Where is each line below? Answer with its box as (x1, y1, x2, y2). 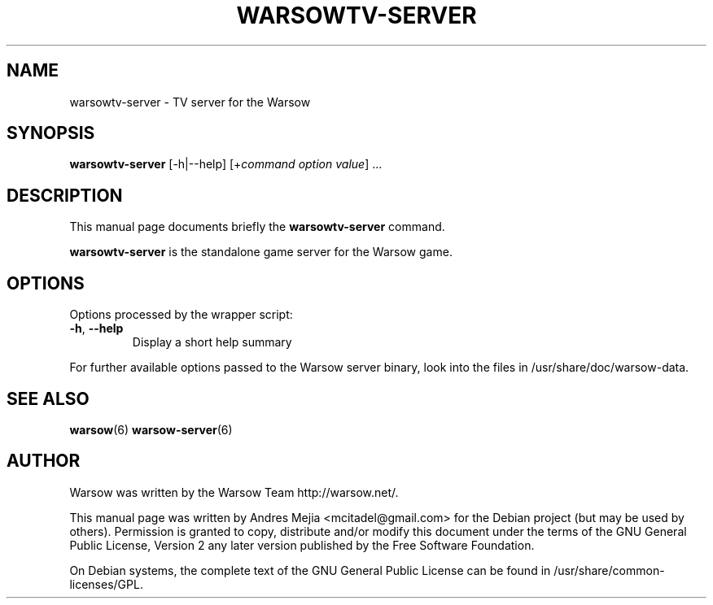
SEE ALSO (7, 388, 90, 409)
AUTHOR (7, 450, 81, 472)
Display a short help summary (132, 335, 292, 350)
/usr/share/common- (553, 563, 665, 577)
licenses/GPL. (69, 577, 143, 591)
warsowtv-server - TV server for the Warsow (69, 94, 311, 109)
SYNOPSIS (7, 123, 95, 144)
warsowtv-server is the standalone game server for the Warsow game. (69, 245, 453, 259)
